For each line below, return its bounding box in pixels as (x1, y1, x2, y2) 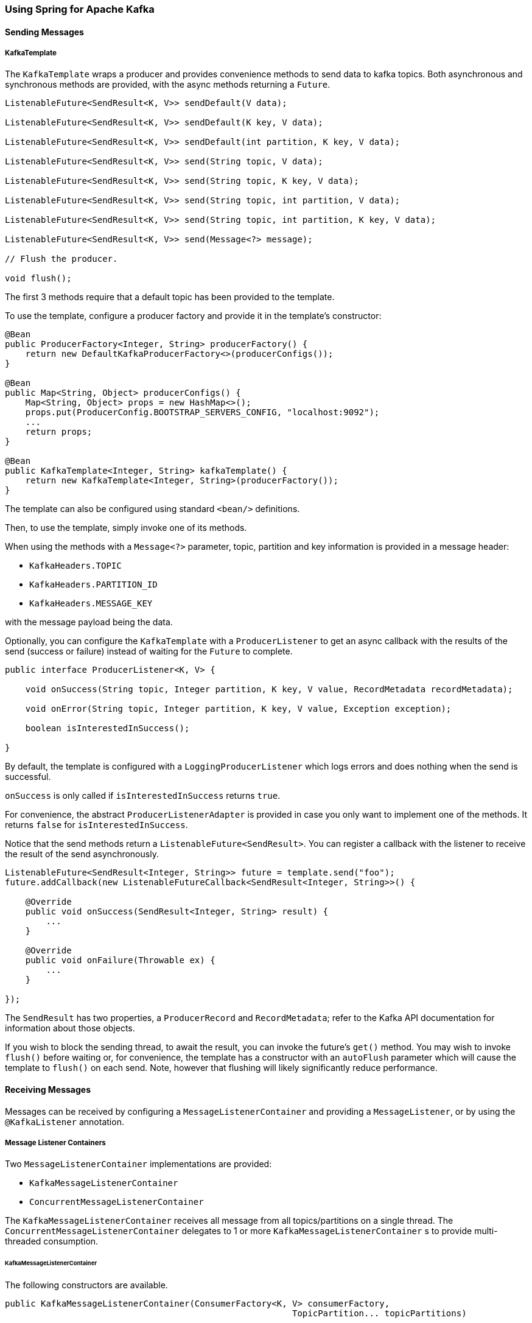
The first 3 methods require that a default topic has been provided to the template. (5, 292, 335, 303)
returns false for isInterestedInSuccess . (5, 819, 188, 830)
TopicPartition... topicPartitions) (292, 1308, 467, 1319)
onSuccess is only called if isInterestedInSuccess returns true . (5, 790, 281, 801)
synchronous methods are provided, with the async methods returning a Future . (5, 79, 331, 90)
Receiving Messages (5, 1084, 91, 1095)
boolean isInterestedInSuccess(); (25, 723, 190, 734)
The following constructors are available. (5, 1280, 168, 1291)
